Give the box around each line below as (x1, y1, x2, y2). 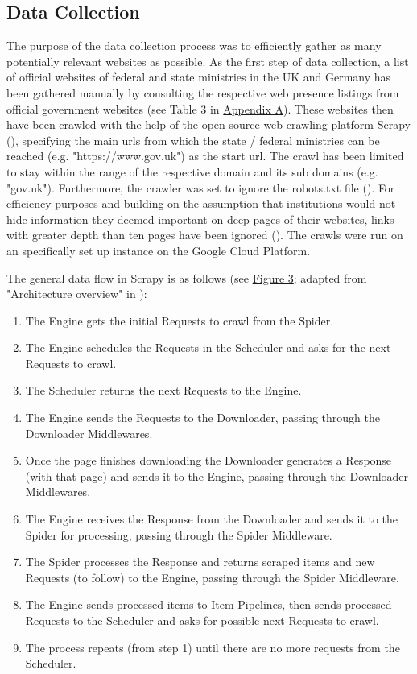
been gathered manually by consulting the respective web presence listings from (6, 84, 399, 101)
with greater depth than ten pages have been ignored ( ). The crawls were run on (6, 226, 403, 243)
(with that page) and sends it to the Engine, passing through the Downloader (25, 467, 409, 484)
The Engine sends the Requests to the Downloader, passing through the (25, 409, 380, 426)
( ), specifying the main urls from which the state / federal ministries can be (6, 131, 380, 148)
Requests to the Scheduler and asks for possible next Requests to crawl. (25, 612, 379, 629)
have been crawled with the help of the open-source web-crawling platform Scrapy (6, 116, 411, 133)
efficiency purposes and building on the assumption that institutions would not (6, 195, 396, 212)
